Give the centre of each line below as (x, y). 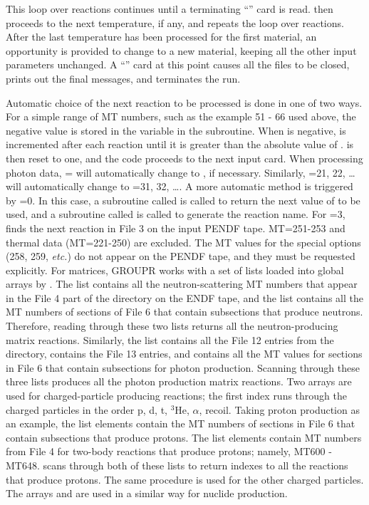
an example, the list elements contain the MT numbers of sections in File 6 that (181, 423)
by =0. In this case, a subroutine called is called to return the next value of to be (183, 200)
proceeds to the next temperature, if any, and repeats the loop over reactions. (175, 22)
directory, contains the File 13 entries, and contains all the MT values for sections (184, 354)
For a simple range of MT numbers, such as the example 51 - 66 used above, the (181, 116)
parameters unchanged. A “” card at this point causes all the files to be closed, (178, 64)
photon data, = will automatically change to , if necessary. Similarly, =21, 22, (176, 172)
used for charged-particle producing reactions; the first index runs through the (177, 396)
